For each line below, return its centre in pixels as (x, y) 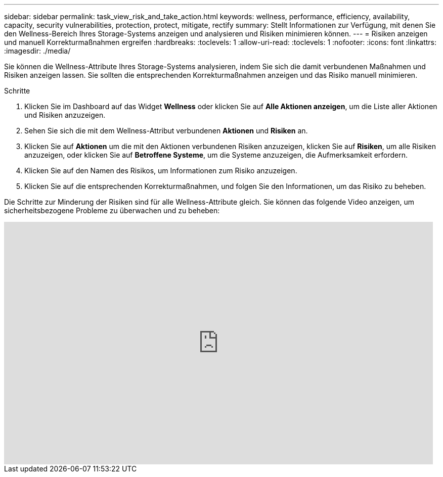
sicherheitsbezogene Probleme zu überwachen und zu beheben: (112, 210)
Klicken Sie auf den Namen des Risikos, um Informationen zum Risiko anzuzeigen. (161, 171)
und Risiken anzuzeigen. (65, 115)
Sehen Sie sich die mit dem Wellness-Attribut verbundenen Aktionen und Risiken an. (166, 131)
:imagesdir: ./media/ (37, 51)
